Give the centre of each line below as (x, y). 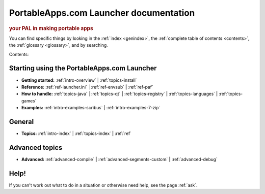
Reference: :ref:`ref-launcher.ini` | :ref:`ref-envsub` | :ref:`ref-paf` (87, 87)
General (22, 121)
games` (29, 100)
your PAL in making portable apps (51, 28)
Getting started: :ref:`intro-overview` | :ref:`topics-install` (79, 80)
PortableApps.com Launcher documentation (102, 13)
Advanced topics (36, 147)
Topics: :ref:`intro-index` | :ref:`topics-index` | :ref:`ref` (77, 133)
